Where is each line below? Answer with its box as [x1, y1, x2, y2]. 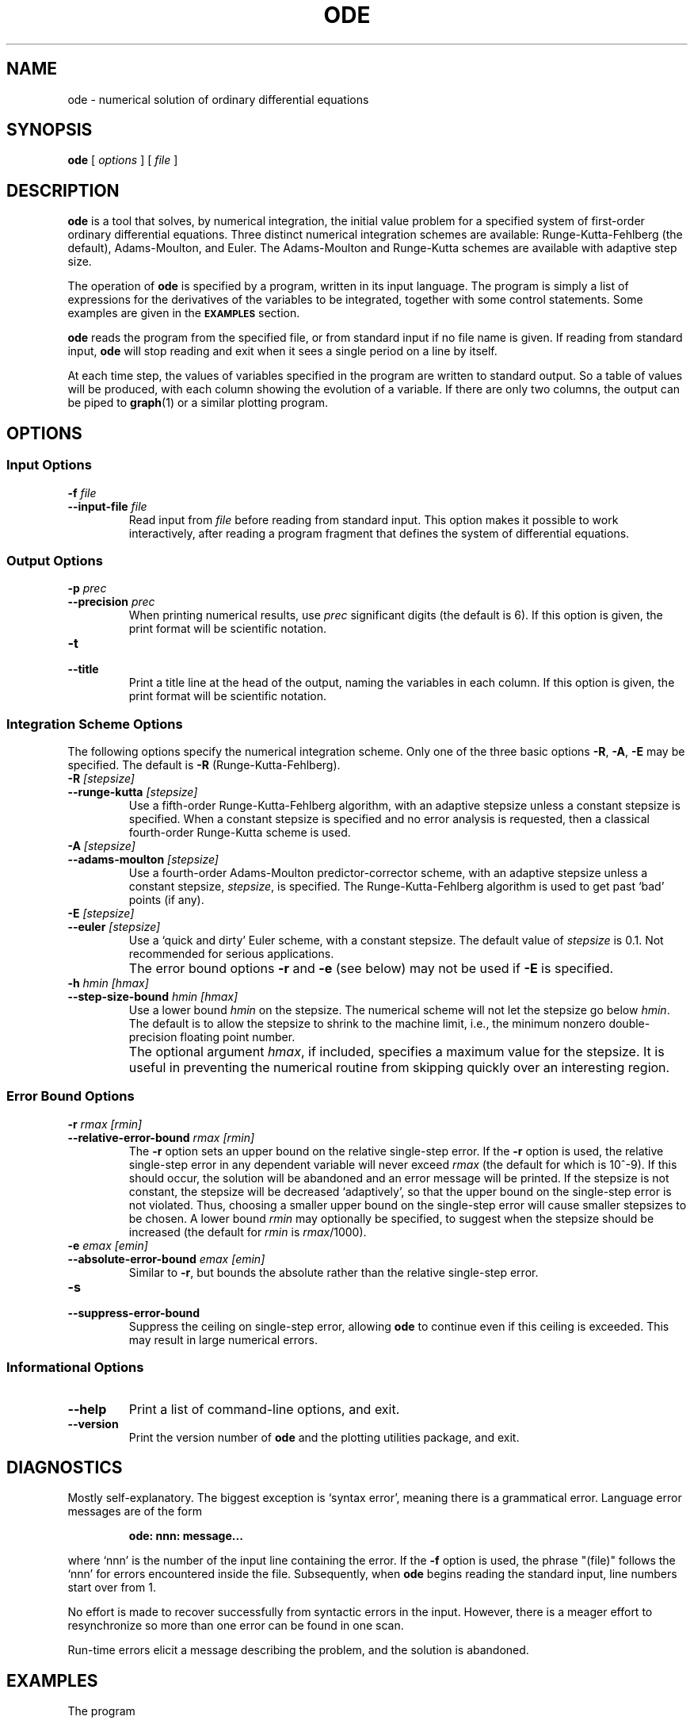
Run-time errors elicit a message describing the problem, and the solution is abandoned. [67, 1643, 529, 1657]
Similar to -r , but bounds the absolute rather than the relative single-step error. [128, 1265, 539, 1279]
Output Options [6, 552, 103, 569]
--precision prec [67, 595, 155, 609]
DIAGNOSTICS [6, 1457, 123, 1477]
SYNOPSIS [6, 120, 93, 140]
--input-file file [67, 499, 147, 513]
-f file [67, 485, 97, 500]
